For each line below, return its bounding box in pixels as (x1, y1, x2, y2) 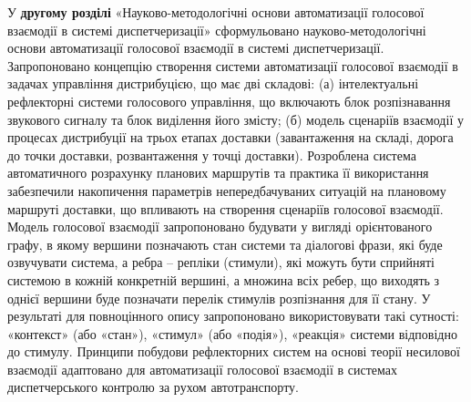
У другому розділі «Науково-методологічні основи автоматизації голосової (7, 3, 425, 21)
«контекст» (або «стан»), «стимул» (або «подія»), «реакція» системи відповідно (7, 324, 457, 343)
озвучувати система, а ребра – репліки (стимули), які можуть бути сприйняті (7, 253, 435, 272)
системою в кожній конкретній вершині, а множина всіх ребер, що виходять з (7, 270, 440, 289)
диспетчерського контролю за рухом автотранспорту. (7, 377, 299, 397)
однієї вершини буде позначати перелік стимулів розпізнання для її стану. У (7, 288, 431, 307)
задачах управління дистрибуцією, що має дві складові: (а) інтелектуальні (7, 74, 419, 93)
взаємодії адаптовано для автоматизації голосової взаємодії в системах (7, 359, 397, 378)
